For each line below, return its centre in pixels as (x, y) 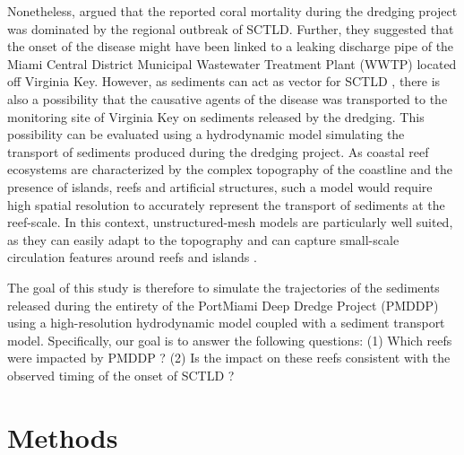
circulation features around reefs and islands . (132, 257)
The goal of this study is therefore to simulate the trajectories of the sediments (223, 287)
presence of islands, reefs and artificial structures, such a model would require (220, 186)
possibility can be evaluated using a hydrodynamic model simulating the (206, 134)
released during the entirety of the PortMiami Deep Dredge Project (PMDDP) (223, 305)
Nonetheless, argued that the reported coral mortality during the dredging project (232, 11)
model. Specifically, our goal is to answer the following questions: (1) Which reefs (230, 340)
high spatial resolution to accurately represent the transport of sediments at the (226, 204)
